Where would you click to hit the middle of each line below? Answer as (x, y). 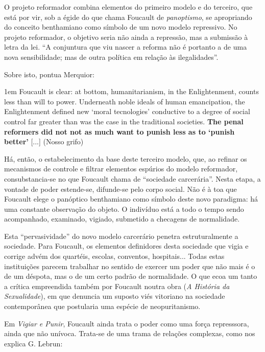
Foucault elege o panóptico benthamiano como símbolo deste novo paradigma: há (131, 199)
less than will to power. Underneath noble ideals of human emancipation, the (125, 101)
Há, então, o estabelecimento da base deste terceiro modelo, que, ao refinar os (126, 158)
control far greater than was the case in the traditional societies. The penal (124, 121)
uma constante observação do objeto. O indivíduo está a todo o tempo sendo (124, 208)
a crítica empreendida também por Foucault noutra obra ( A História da (117, 286)
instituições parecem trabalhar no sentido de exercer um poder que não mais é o (130, 266)
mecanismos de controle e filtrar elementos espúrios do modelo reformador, (121, 169)
